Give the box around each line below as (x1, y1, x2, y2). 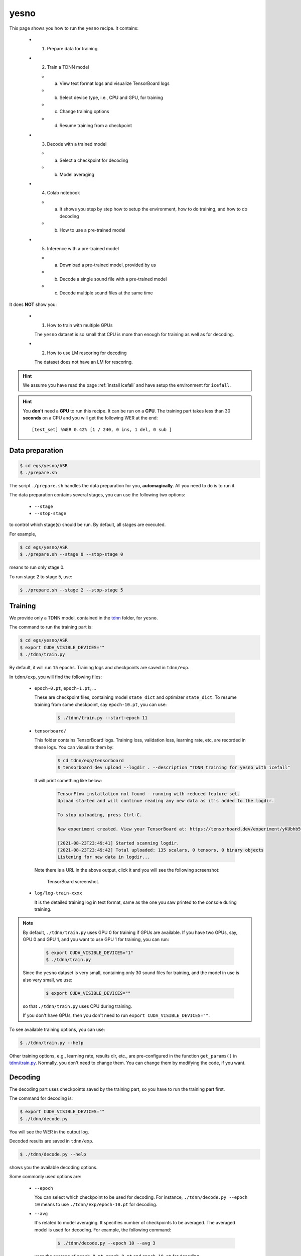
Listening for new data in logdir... (57, 854, 150, 860)
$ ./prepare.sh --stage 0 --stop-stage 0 (20, 552, 123, 557)
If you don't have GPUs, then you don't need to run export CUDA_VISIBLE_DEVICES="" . (23, 1012, 210, 1018)
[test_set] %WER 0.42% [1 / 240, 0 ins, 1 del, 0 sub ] (32, 427, 172, 432)
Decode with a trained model (47, 141, 107, 147)
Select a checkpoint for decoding (59, 157, 128, 163)
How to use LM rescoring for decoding (47, 350, 127, 356)
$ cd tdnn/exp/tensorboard (57, 758, 124, 763)
